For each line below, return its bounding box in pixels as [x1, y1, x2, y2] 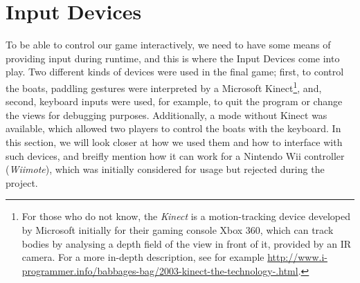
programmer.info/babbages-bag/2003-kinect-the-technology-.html [21, 263, 298, 277]
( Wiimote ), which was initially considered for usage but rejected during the [6, 162, 325, 176]
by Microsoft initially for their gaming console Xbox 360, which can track [21, 222, 334, 237]
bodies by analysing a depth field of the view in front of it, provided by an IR [21, 236, 352, 250]
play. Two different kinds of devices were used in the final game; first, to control [6, 64, 344, 79]
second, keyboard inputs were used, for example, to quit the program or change [6, 94, 343, 109]
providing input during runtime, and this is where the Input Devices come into [6, 51, 340, 65]
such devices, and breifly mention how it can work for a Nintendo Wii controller [6, 148, 345, 163]
